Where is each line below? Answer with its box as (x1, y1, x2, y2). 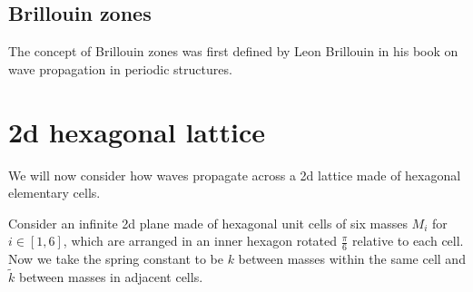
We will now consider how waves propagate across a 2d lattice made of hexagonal (8, 165, 461, 184)
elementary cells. (8, 183, 101, 202)
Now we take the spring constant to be (8, 249, 223, 268)
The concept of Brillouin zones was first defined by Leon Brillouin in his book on (8, 42, 458, 61)
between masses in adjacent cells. (18, 267, 203, 286)
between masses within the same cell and (238, 249, 466, 268)
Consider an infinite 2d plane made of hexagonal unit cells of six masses (8, 213, 408, 232)
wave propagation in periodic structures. (8, 59, 232, 78)
